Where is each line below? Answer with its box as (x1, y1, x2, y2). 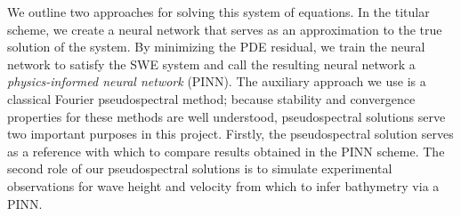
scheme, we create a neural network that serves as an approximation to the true (7, 20, 442, 38)
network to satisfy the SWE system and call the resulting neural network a (7, 54, 416, 73)
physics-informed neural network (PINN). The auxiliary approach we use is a (7, 72, 426, 91)
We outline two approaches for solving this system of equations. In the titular (7, 3, 430, 20)
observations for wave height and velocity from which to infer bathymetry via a (7, 176, 440, 195)
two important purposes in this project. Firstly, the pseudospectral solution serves (7, 124, 454, 143)
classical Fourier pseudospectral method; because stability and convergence (7, 89, 416, 108)
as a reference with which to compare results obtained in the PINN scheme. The (7, 141, 445, 160)
